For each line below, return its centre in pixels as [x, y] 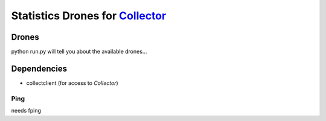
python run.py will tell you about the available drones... [79, 52]
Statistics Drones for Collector [89, 16]
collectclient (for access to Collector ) [72, 83]
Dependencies [39, 68]
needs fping [26, 111]
